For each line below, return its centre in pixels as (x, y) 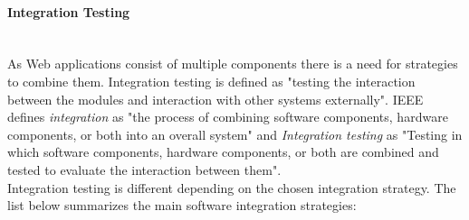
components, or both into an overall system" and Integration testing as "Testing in (235, 134)
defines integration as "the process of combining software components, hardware (228, 117)
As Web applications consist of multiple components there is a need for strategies (233, 64)
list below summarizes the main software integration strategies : (182, 205)
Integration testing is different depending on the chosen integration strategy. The (232, 187)
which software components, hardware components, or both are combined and (223, 152)
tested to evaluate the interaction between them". (144, 169)
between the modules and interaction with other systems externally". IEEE (215, 99)
